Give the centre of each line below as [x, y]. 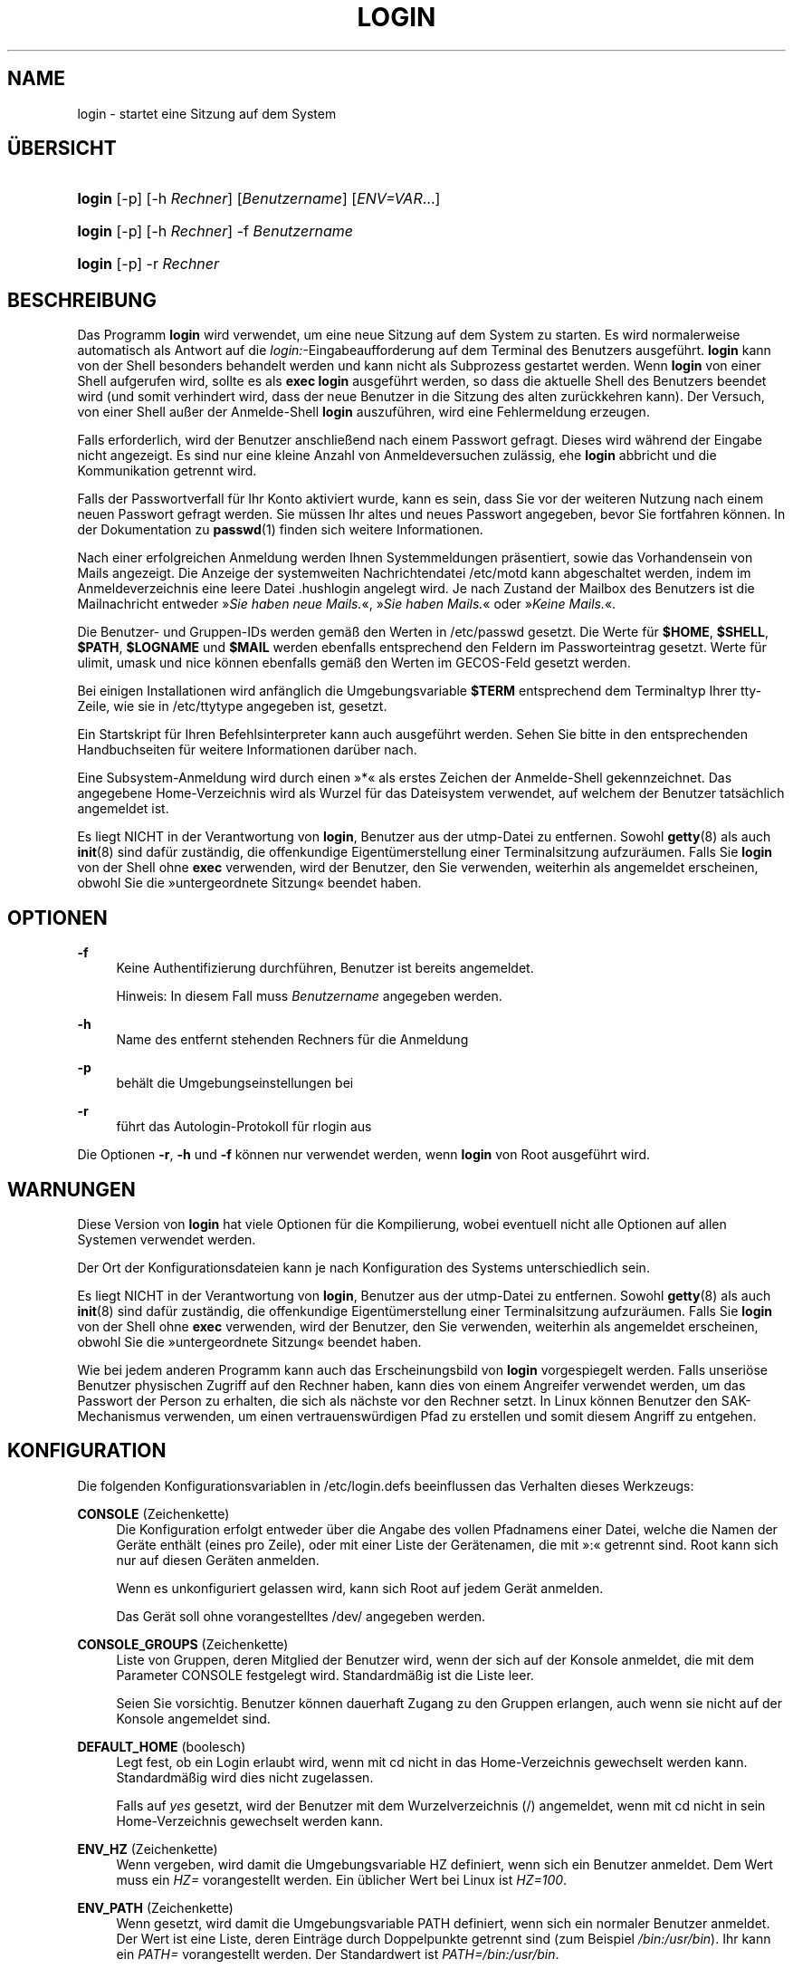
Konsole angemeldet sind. [193, 1718]
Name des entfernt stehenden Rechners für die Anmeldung [292, 1040]
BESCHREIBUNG [82, 300]
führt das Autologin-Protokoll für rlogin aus [244, 1127]
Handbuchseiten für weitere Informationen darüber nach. [247, 750]
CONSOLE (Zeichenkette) [153, 1513]
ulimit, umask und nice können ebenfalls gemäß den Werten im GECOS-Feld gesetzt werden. [354, 663]
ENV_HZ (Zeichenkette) [148, 1849]
